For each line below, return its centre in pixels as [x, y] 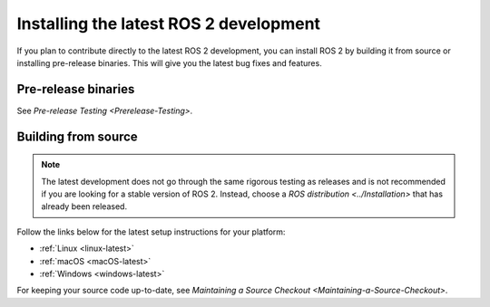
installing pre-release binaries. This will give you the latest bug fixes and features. [169, 62]
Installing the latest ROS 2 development [169, 24]
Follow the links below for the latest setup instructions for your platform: [151, 232]
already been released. [84, 206]
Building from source [77, 136]
